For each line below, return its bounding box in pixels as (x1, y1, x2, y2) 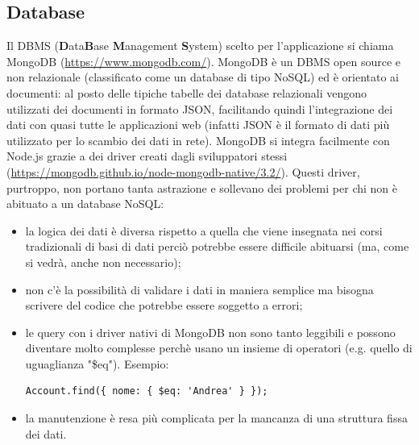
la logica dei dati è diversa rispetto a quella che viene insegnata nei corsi (25, 222, 383, 239)
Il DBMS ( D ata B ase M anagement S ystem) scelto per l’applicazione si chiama (6, 37, 394, 54)
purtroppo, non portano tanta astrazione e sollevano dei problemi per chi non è (6, 179, 397, 196)
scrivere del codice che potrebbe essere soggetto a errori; (25, 297, 303, 314)
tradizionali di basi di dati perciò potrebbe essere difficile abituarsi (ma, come (25, 238, 409, 255)
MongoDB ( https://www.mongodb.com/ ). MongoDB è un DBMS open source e (6, 52, 401, 69)
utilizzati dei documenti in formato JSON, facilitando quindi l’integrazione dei (6, 100, 393, 117)
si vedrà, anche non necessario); (25, 253, 181, 270)
